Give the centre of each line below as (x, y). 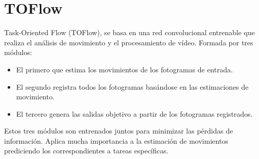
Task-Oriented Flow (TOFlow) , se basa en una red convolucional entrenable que (129, 32)
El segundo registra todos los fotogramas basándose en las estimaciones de (132, 86)
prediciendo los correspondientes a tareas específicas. (86, 151)
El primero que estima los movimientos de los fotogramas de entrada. (124, 69)
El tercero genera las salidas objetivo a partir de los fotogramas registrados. (134, 113)
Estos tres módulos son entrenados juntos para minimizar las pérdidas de (119, 131)
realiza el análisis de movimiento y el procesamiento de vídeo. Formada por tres (129, 42)
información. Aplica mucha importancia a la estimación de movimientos (116, 140)
